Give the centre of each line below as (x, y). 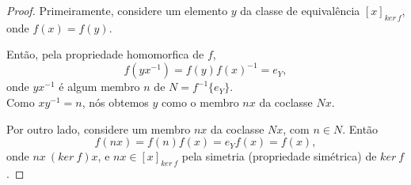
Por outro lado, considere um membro (99, 128)
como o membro (200, 102)
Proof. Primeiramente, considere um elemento (117, 10)
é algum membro (99, 87)
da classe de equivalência (300, 10)
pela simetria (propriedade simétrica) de (279, 156)
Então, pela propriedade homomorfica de (105, 54)
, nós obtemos (115, 102)
